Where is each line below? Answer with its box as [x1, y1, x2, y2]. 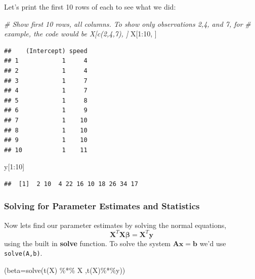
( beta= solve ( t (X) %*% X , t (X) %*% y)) [4, 265, 125, 275]
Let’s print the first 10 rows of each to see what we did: [4, 2, 176, 12]
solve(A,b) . [4, 248, 42, 258]
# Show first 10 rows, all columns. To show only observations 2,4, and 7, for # [4, 18, 251, 29]
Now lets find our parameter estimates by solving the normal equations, [4, 219, 227, 230]
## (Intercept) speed [4, 47, 88, 55]
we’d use [199, 238, 226, 248]
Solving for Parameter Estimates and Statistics [4, 200, 200, 212]
